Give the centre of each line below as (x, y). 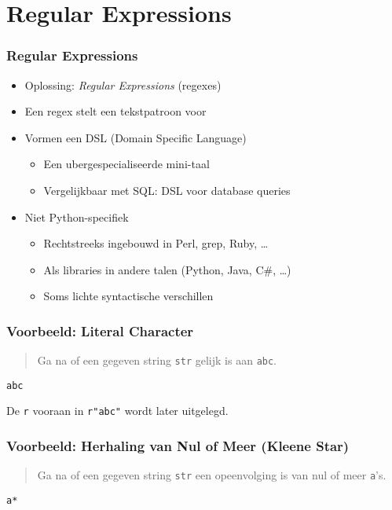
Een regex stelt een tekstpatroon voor (115, 111)
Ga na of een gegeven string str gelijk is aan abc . (157, 360)
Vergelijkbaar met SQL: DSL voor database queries (167, 190)
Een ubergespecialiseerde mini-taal (126, 164)
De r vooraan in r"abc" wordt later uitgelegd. (117, 411)
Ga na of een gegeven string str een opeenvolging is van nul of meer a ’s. (212, 475)
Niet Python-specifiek (77, 216)
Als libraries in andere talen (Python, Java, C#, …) (167, 269)
